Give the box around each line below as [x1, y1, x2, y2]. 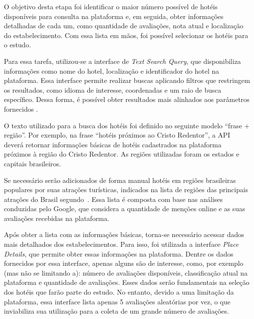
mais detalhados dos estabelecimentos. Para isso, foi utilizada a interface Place [4, 239, 239, 249]
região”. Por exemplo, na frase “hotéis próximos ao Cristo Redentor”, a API [4, 130, 231, 140]
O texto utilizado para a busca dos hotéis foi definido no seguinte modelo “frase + [4, 120, 250, 130]
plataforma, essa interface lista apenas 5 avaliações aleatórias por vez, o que [4, 296, 231, 306]
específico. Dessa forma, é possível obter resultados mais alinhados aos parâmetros [4, 94, 250, 104]
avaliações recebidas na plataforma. [4, 213, 109, 223]
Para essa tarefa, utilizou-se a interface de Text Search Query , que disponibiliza [4, 56, 241, 66]
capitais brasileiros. [4, 158, 61, 168]
